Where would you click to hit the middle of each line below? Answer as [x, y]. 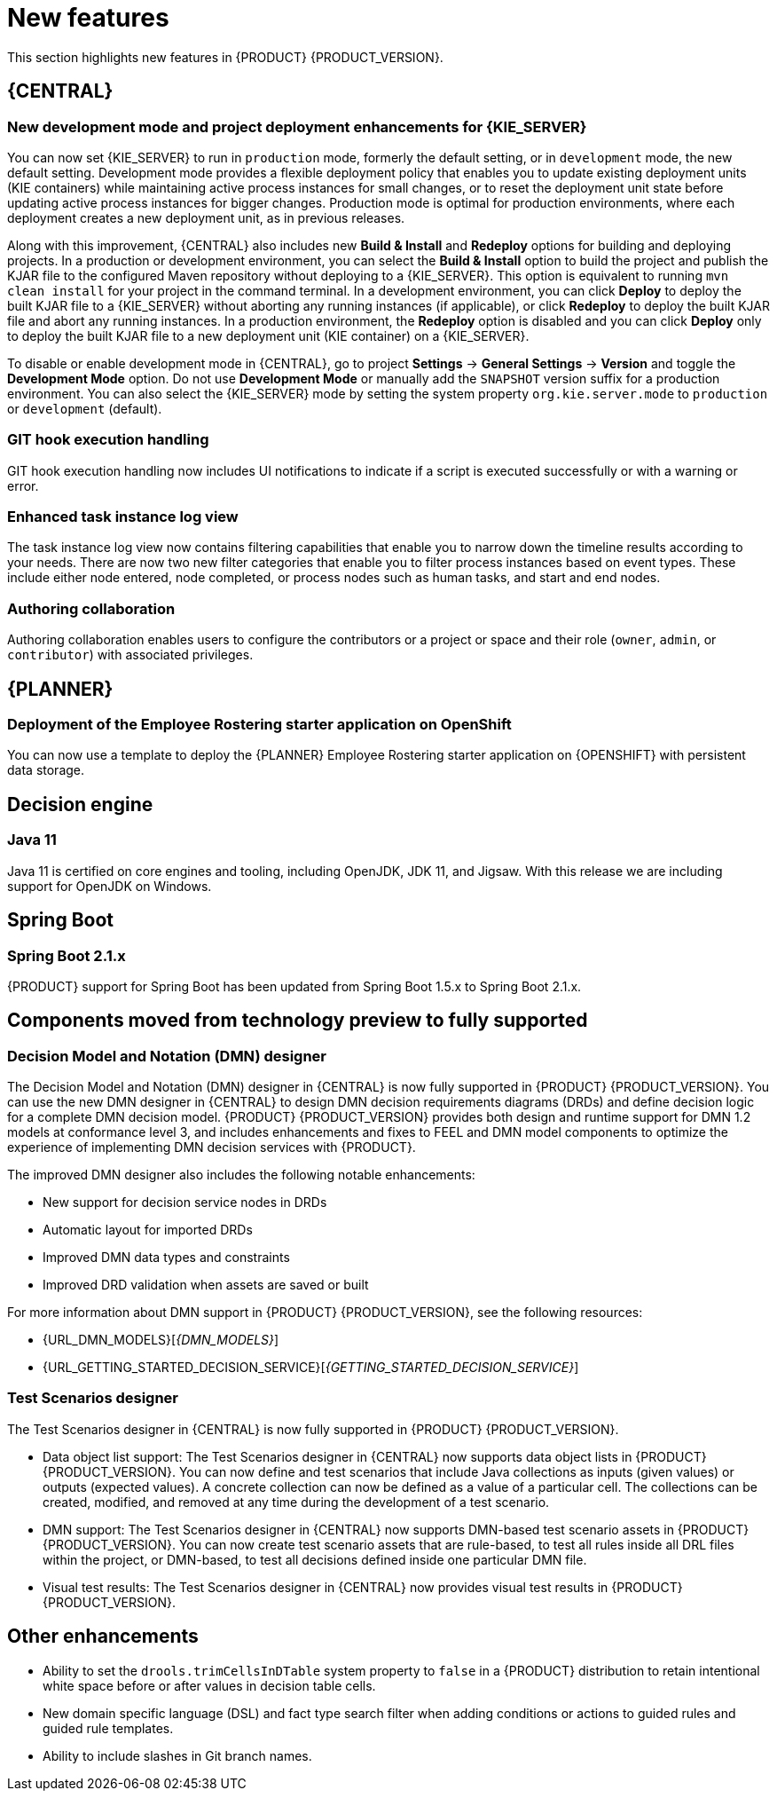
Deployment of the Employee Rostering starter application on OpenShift [259, 725]
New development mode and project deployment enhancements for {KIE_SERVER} [297, 126]
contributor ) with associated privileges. [130, 655]
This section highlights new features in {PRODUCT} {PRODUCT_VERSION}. [225, 57]
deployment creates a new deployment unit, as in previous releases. [206, 217]
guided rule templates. [108, 1728]
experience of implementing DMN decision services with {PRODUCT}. [212, 1147]
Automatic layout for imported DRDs [148, 1230]
